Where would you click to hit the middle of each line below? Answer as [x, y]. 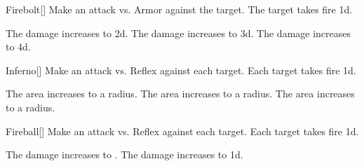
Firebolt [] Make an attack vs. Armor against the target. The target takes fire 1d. [179, 9]
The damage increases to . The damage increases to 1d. [124, 154]
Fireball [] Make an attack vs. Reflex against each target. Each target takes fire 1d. [182, 131]
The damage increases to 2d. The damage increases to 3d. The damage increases [178, 33]
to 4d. [18, 47]
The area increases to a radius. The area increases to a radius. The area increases [180, 94]
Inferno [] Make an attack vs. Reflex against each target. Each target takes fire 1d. [181, 70]
